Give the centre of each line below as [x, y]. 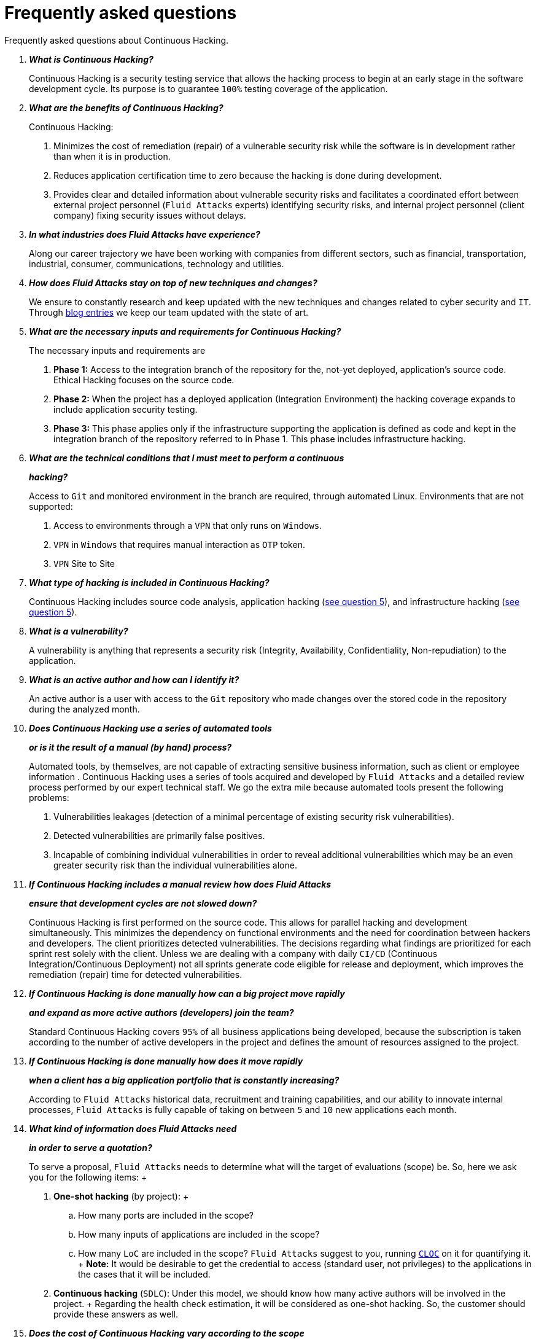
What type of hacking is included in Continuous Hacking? [149, 582]
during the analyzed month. [84, 709]
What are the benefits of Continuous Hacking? [126, 107]
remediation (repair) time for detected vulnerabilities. [136, 974]
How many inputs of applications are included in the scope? [199, 1234]
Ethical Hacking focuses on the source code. [144, 380]
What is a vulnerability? [79, 631]
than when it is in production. [112, 156]
